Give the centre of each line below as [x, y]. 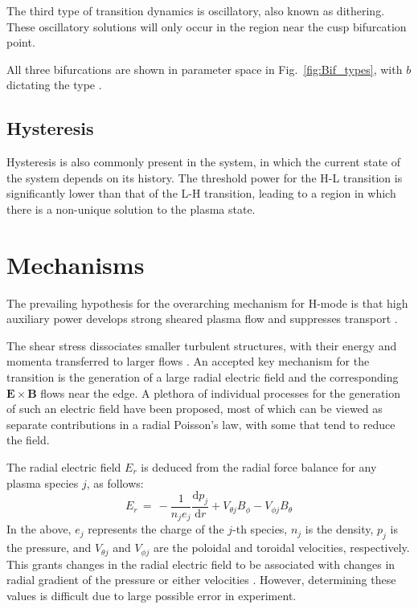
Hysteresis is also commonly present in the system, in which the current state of [203, 162]
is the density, [339, 529]
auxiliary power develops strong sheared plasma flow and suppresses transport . [202, 319]
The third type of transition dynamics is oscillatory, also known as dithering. [196, 10]
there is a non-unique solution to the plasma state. [131, 208]
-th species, [260, 529]
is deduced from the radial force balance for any [259, 467]
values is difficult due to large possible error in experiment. [152, 595]
